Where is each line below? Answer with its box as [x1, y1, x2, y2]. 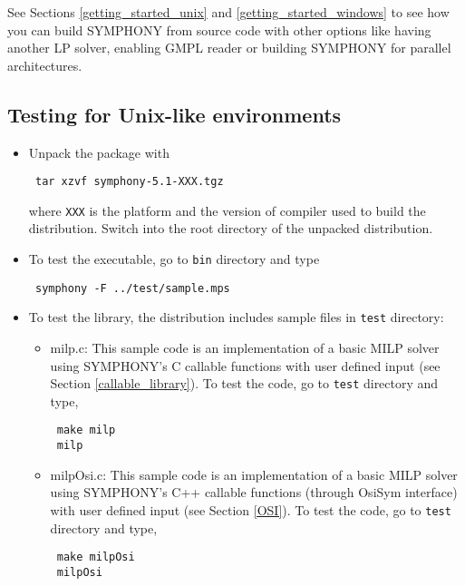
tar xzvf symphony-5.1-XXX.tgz [34, 175, 224, 189]
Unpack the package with [28, 142, 170, 161]
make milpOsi [56, 551, 135, 564]
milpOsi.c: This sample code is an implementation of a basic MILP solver [50, 464, 458, 483]
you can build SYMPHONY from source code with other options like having [7, 20, 431, 39]
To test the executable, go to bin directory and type [28, 249, 320, 269]
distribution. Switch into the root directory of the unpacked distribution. [28, 219, 433, 238]
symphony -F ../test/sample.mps [34, 281, 230, 295]
